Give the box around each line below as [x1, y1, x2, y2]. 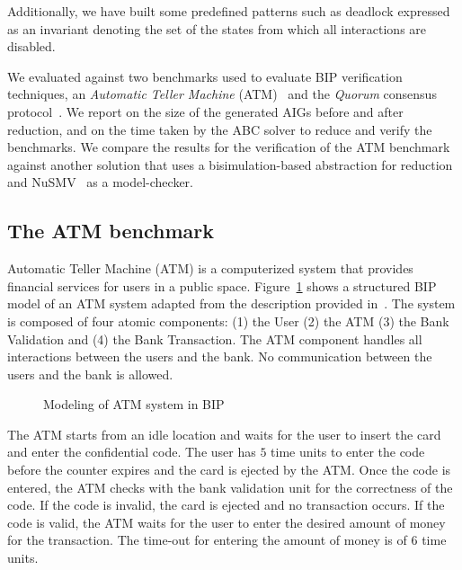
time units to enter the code [271, 442, 425, 461]
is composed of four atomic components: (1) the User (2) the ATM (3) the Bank [7, 311, 449, 330]
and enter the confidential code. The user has [7, 442, 256, 461]
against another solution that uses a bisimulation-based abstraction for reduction [7, 155, 453, 174]
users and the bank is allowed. [7, 364, 173, 383]
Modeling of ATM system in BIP [43, 395, 225, 414]
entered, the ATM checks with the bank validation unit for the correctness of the [7, 477, 453, 496]
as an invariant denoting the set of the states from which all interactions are [7, 19, 427, 38]
